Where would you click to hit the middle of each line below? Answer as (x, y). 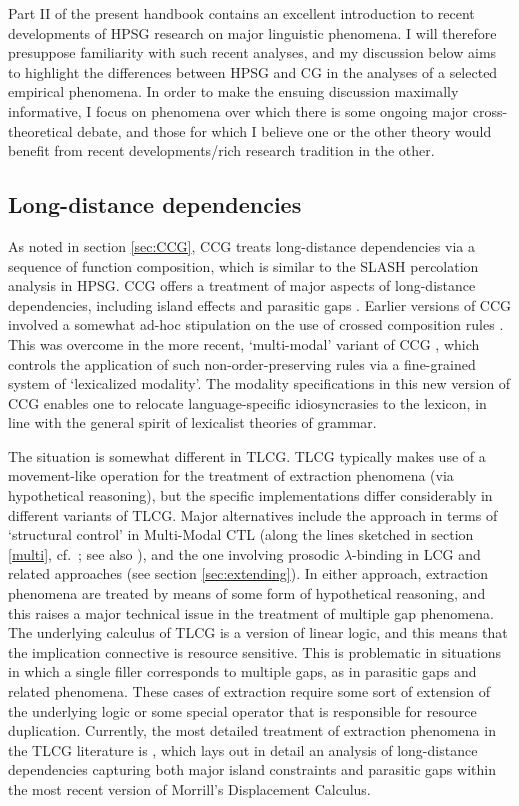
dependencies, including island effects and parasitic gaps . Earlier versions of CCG (260, 304)
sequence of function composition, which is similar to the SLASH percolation (243, 265)
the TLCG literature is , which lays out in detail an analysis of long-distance (243, 749)
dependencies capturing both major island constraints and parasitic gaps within (252, 769)
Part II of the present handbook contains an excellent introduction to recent (241, 13)
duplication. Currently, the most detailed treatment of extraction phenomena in (252, 730)
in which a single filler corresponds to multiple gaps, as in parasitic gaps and (242, 671)
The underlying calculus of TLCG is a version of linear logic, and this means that (258, 632)
